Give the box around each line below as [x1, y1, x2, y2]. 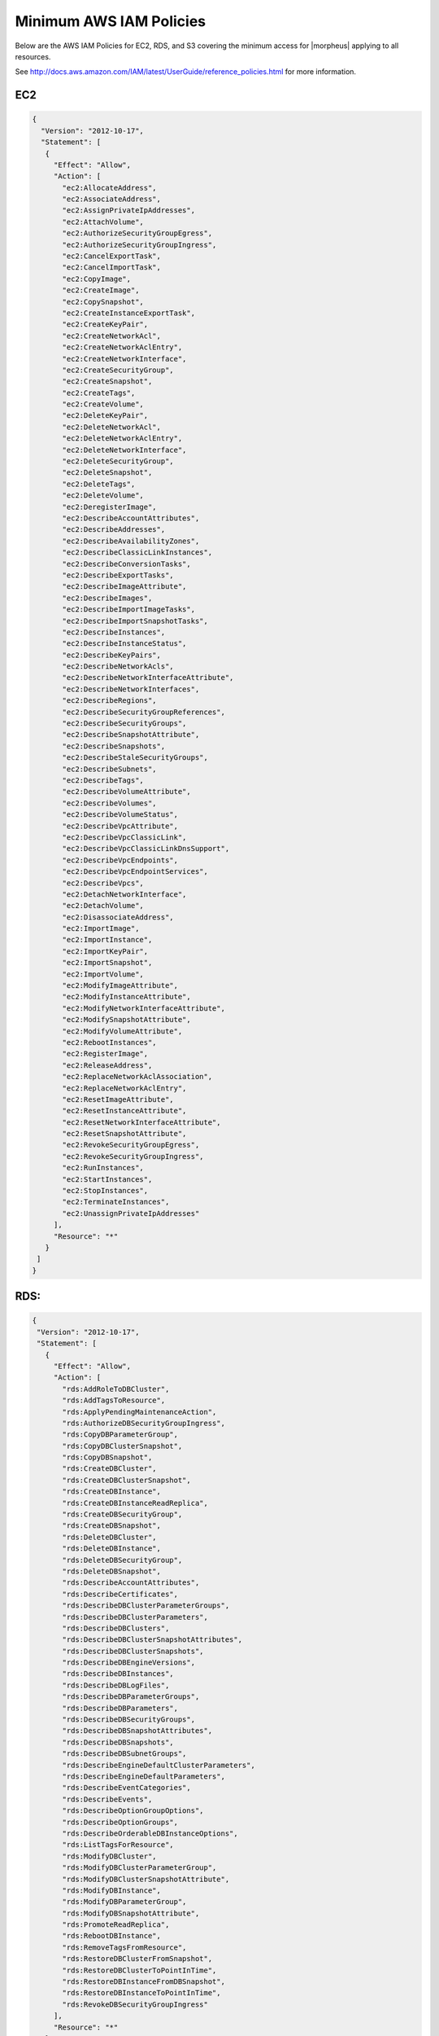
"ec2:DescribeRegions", [62, 696, 158, 705]
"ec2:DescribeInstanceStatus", [62, 639, 187, 648]
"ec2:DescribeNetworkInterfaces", [62, 684, 200, 694]
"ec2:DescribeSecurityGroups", [62, 719, 187, 728]
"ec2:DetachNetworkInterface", [62, 889, 187, 899]
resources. [15, 51, 51, 61]
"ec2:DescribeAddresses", [62, 525, 166, 534]
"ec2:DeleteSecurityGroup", [62, 457, 174, 466]
